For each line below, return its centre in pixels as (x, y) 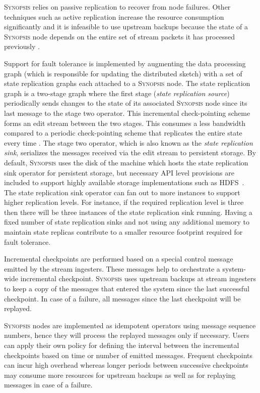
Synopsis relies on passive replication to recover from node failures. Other (117, 7)
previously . (22, 46)
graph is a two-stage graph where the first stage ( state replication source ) (117, 93)
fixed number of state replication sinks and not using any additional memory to (127, 222)
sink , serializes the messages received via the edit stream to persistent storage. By (130, 152)
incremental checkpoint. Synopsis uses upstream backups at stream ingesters (138, 278)
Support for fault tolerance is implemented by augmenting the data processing (125, 63)
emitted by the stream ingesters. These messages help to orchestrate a (112, 268)
